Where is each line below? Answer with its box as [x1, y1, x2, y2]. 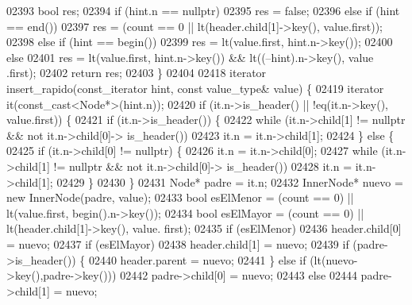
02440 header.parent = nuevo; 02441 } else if [88, 251, 306, 268]
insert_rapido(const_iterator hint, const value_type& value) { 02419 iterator [6, 79, 384, 96]
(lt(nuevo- [310, 251, 358, 268]
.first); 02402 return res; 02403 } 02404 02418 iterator [6, 64, 267, 81]
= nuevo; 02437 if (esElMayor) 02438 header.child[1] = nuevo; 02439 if [6, 235, 349, 252]
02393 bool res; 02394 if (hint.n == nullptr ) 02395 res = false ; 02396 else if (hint [6, 2, 400, 18]
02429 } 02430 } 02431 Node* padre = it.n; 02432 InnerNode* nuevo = [56, 173, 403, 190]
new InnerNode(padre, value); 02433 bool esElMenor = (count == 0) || [6, 189, 354, 206]
